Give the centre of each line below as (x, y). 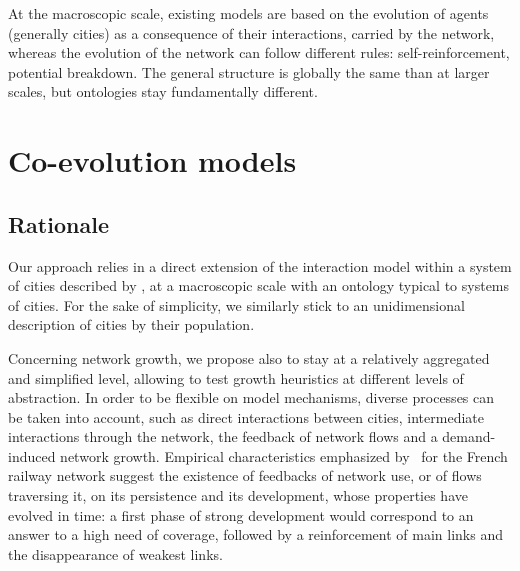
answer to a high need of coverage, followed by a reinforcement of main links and (255, 534)
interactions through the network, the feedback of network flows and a (223, 436)
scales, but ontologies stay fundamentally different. (163, 91)
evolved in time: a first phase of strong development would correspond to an (241, 514)
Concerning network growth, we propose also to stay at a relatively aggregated (249, 357)
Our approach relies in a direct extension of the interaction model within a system (260, 265)
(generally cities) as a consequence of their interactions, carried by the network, (251, 32)
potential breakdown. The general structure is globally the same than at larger (249, 71)
